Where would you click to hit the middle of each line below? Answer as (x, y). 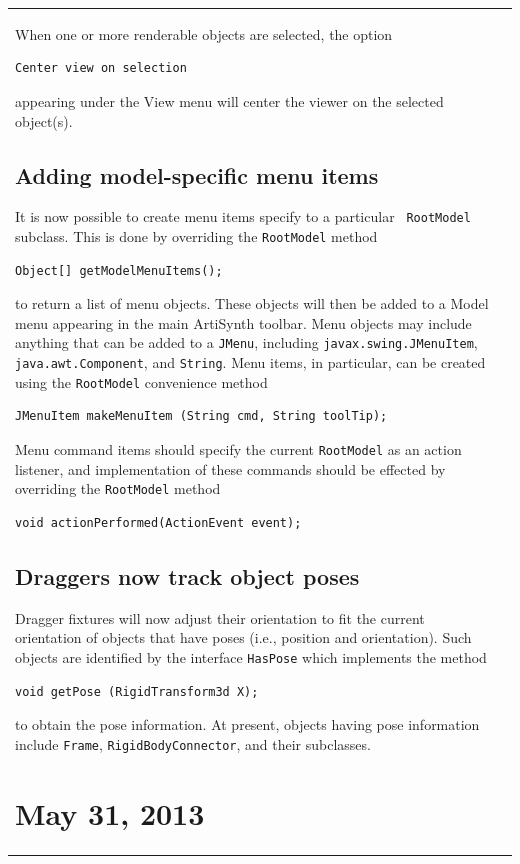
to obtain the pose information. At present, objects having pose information (247, 724)
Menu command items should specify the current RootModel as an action (238, 448)
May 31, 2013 (110, 812)
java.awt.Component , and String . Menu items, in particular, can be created (250, 362)
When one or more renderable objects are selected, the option (204, 33)
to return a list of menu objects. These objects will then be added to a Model (252, 303)
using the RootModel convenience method (141, 381)
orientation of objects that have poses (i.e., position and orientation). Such (243, 637)
